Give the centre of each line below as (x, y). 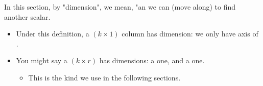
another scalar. (27, 16)
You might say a (42, 60)
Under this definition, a (53, 34)
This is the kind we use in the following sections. (104, 77)
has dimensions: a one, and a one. (152, 60)
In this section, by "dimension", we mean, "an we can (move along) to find (120, 7)
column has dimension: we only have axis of (190, 34)
